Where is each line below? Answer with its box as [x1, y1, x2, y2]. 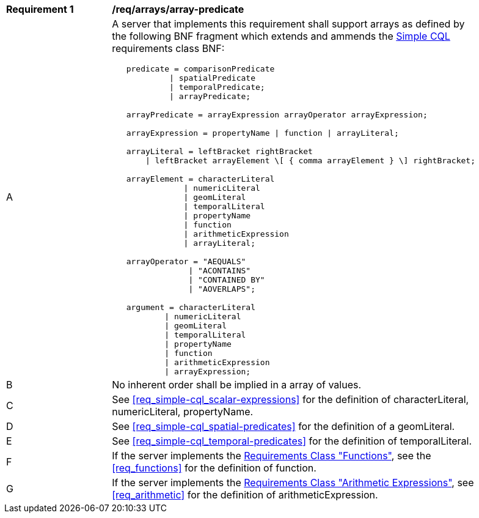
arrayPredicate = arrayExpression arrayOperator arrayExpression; [126, 110, 428, 119]
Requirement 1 [6, 3, 74, 15]
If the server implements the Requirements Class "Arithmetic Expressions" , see [112, 476, 474, 489]
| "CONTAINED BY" [188, 275, 265, 284]
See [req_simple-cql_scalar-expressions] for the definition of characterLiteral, [112, 393, 469, 405]
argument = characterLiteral [126, 303, 255, 312]
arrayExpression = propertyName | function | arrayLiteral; [126, 128, 399, 138]
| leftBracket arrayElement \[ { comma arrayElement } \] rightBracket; [145, 156, 475, 165]
